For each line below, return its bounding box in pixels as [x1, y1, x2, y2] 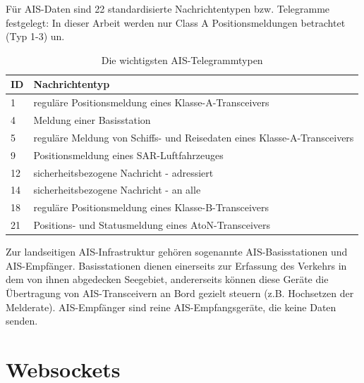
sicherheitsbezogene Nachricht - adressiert [33, 165, 214, 180]
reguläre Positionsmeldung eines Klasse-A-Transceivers [33, 95, 269, 110]
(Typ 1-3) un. [6, 29, 65, 44]
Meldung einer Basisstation [33, 113, 151, 127]
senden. [6, 313, 38, 328]
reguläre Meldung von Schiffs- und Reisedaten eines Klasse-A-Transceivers [33, 130, 354, 144]
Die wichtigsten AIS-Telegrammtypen [101, 52, 263, 67]
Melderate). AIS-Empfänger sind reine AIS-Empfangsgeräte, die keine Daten [6, 299, 336, 314]
